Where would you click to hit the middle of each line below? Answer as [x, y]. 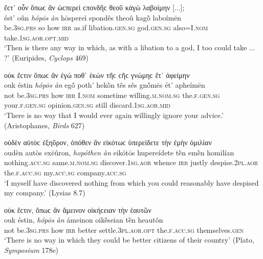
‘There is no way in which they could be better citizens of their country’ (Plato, [129, 240]
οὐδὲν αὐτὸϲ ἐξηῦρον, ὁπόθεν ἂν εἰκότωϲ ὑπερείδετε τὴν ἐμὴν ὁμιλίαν [108, 142]
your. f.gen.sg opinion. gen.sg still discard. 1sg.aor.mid [87, 105]
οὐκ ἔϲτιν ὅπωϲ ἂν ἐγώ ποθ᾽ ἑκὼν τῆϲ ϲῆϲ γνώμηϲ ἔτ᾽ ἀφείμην [97, 75]
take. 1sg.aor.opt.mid [37, 37]
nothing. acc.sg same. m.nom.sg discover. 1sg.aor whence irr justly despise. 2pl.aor [131, 162]
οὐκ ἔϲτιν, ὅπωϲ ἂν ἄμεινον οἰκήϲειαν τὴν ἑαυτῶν [78, 210]
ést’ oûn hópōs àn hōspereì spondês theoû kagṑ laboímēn [93, 17]
